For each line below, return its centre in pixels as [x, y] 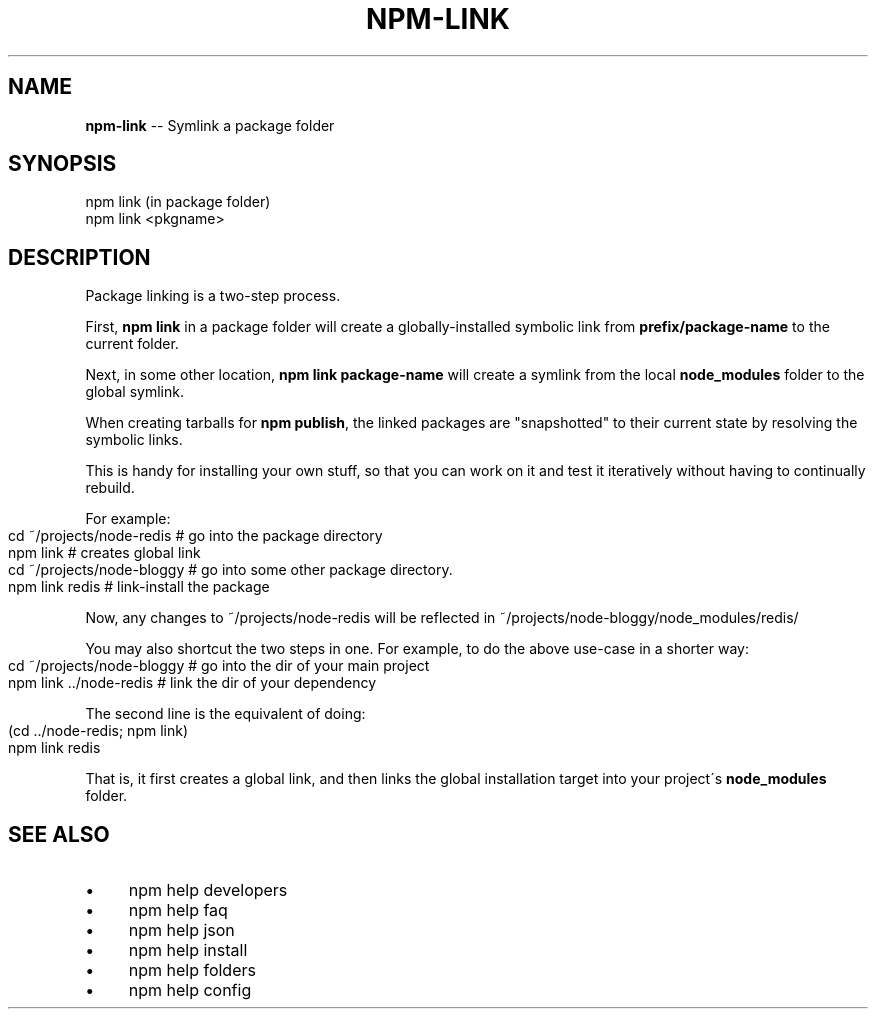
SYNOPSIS [62, 164]
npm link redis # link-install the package [139, 587]
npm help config [190, 990]
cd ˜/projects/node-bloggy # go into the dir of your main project [219, 666]
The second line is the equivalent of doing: [225, 714]
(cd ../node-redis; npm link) [98, 731]
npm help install [188, 950]
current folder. [132, 344]
